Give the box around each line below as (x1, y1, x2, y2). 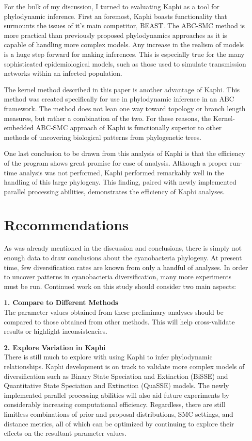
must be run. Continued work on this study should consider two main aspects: (4, 281, 236, 291)
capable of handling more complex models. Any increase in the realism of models (4, 39, 244, 50)
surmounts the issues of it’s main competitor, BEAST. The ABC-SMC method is (4, 20, 245, 31)
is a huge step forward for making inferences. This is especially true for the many (4, 49, 245, 59)
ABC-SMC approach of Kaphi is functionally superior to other (36, 122, 222, 133)
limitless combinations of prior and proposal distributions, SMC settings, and (4, 408, 233, 419)
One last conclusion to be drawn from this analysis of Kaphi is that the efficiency (4, 148, 245, 158)
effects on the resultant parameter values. (4, 428, 126, 438)
